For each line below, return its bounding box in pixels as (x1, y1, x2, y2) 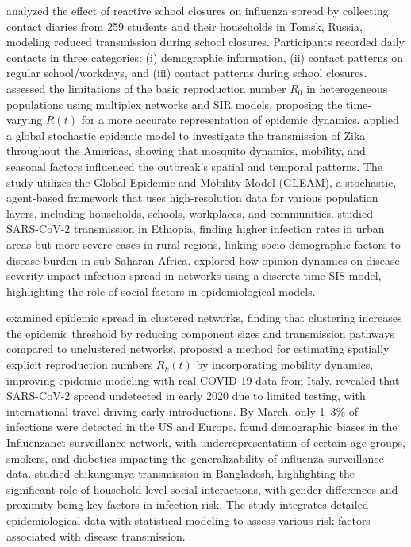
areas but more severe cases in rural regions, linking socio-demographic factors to (6, 235, 401, 252)
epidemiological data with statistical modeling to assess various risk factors (6, 512, 371, 528)
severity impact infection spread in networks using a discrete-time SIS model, (6, 267, 382, 284)
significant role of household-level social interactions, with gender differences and (6, 480, 398, 497)
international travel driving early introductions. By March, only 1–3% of (6, 402, 359, 419)
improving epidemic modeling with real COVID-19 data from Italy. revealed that (6, 371, 400, 388)
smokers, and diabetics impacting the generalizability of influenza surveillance (6, 449, 384, 466)
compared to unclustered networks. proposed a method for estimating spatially (6, 340, 390, 357)
